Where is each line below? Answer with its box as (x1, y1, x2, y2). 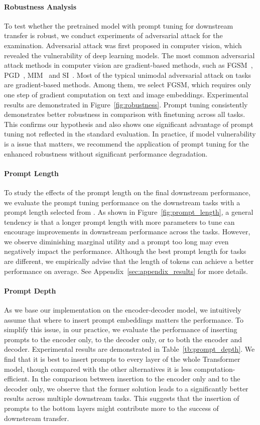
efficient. (4, 373, 30, 384)
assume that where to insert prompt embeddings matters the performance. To (4, 314, 243, 325)
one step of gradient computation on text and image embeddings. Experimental (4, 89, 248, 99)
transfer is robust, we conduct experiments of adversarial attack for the (4, 30, 223, 41)
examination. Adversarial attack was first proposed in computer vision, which (4, 40, 242, 50)
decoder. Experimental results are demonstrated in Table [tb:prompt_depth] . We (4, 344, 255, 354)
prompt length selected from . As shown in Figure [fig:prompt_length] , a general (4, 207, 253, 217)
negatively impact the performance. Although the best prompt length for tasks (4, 246, 246, 256)
